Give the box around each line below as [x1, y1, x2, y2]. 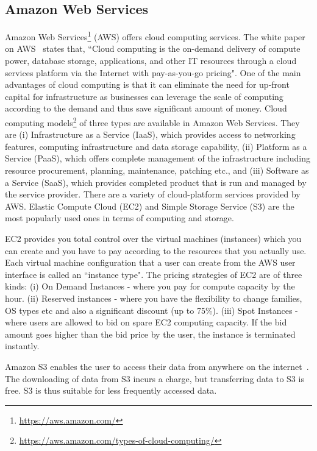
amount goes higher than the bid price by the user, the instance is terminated [5, 327, 296, 340]
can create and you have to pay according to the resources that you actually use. [5, 244, 307, 257]
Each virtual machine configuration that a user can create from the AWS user [5, 256, 296, 269]
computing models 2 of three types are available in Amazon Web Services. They [5, 115, 300, 129]
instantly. [5, 339, 40, 352]
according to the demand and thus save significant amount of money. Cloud [5, 102, 287, 115]
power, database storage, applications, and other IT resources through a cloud [5, 54, 297, 67]
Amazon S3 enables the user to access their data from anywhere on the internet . [5, 360, 309, 372]
